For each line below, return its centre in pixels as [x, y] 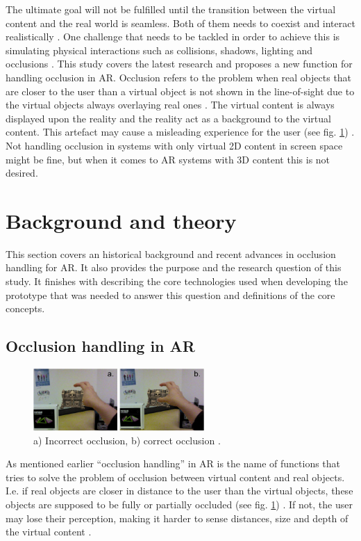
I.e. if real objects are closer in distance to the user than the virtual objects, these [179, 491]
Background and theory [121, 220]
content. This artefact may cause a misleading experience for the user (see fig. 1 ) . [180, 132]
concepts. [25, 308]
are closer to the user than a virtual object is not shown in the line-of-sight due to [180, 91]
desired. [22, 173]
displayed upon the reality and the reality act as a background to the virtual [168, 118]
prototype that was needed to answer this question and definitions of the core [170, 294]
